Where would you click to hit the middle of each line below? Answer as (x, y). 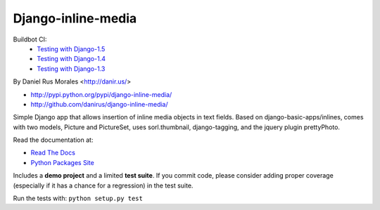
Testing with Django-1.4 (71, 59)
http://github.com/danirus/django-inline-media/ (99, 104)
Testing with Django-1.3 (71, 68)
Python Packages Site (62, 162)
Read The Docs (53, 153)
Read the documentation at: (53, 140)
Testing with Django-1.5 (71, 48)
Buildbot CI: (30, 39)
